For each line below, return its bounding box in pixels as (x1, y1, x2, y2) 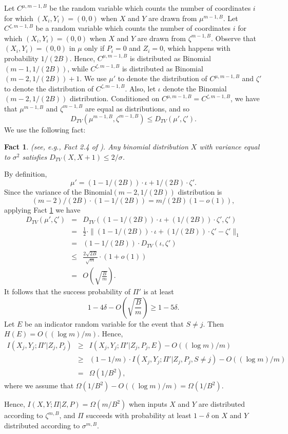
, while (67, 63, 88, 73)
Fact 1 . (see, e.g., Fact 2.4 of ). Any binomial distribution (4, 141, 188, 152)
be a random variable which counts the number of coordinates (35, 23, 231, 33)
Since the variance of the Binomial (4, 186, 112, 197)
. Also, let (125, 83, 156, 93)
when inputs (128, 399, 167, 409)
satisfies (22, 151, 47, 162)
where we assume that (4, 380, 74, 391)
